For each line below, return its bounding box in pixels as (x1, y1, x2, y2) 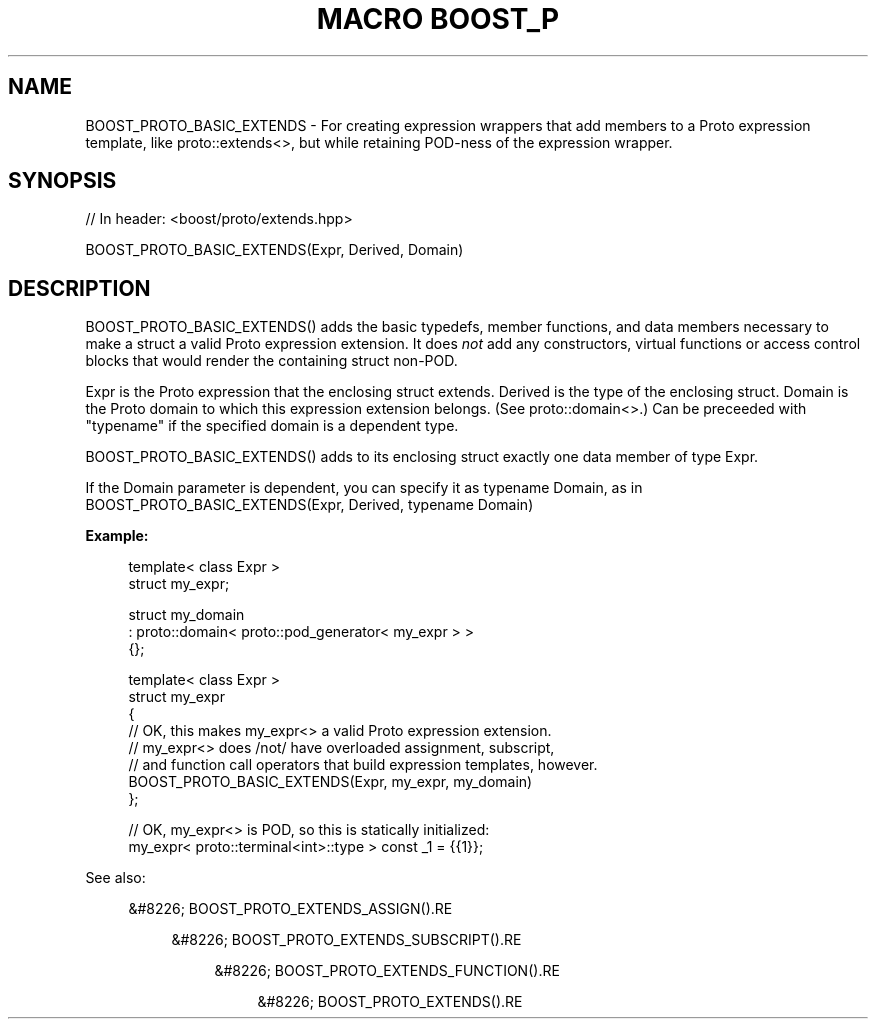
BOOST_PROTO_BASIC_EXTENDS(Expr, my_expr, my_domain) (128, 773, 533, 791)
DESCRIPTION (8, 275, 151, 301)
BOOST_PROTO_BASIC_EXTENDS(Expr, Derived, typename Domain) (85, 496, 534, 514)
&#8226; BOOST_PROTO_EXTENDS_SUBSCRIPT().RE (171, 931, 522, 949)
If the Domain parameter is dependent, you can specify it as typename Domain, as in (85, 479, 643, 497)
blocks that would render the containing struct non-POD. (85, 352, 458, 370)
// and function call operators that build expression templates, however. (128, 756, 598, 774)
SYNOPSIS (8, 168, 117, 194)
